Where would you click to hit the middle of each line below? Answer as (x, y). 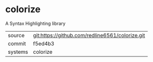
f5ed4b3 (44, 43)
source (16, 35)
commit (17, 43)
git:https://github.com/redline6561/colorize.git (89, 35)
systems (18, 52)
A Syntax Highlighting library (35, 23)
